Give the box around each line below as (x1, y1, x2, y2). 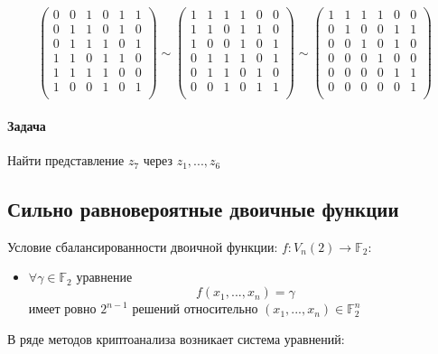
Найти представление (7, 151, 125, 170)
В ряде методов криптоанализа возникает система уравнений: (7, 329, 345, 348)
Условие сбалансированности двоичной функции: (7, 237, 278, 256)
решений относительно (132, 299, 258, 318)
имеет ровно (28, 299, 97, 318)
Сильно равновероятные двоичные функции (7, 195, 399, 223)
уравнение (76, 267, 133, 286)
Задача (7, 116, 46, 135)
